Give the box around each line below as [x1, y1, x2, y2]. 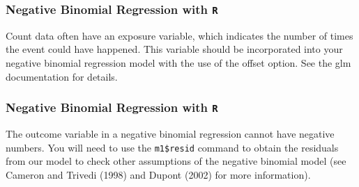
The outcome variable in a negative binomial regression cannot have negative [6, 126, 335, 140]
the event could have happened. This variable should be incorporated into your [6, 42, 343, 56]
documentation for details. [6, 69, 118, 83]
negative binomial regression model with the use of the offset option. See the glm [6, 55, 351, 70]
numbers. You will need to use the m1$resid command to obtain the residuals [6, 140, 339, 154]
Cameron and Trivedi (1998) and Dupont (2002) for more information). [6, 167, 311, 181]
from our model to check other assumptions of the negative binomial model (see [6, 154, 346, 168]
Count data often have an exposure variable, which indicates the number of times [6, 28, 353, 42]
